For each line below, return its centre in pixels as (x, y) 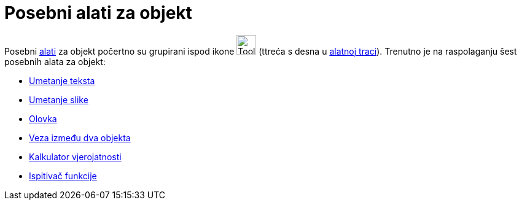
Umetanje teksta (62, 80)
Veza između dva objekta (80, 137)
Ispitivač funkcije (63, 176)
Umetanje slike (59, 99)
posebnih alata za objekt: (55, 61)
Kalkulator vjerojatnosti (75, 157)
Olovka (43, 118)
